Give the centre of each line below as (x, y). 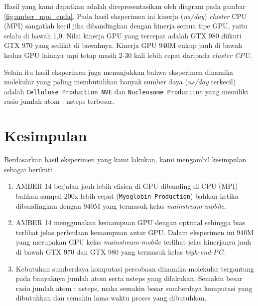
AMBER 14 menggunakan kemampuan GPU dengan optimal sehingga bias (130, 222)
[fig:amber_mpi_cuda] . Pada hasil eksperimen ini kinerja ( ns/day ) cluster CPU (126, 16)
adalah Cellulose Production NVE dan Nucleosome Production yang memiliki (126, 91)
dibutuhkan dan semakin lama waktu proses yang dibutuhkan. (111, 298)
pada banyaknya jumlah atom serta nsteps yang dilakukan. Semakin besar (129, 278)
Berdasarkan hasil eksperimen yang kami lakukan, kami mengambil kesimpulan (125, 159)
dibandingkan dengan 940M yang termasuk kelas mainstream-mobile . (121, 205)
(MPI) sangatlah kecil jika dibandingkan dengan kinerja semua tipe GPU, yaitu (126, 26)
